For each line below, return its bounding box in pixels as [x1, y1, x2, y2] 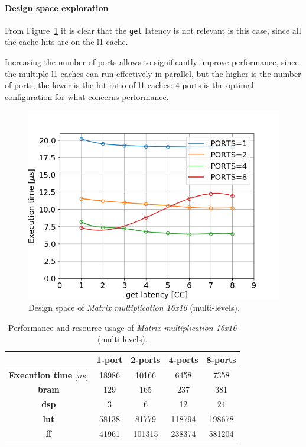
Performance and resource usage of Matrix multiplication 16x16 [8, 321, 237, 333]
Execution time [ [9, 368, 77, 381]
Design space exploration [5, 1, 109, 14]
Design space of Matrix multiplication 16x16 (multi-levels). [28, 301, 240, 314]
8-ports [206, 353, 236, 365]
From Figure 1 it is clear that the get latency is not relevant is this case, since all [5, 24, 301, 36]
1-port [96, 353, 123, 365]
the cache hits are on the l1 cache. [5, 36, 128, 48]
